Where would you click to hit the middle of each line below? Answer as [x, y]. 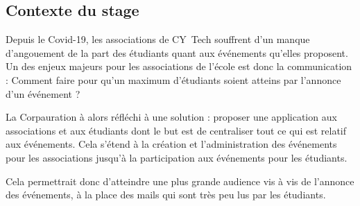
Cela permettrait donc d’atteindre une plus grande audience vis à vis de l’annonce [180, 181]
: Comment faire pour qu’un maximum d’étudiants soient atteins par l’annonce [173, 79]
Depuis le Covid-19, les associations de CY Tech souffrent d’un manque [158, 39]
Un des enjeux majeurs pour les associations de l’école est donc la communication [179, 66]
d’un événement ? [43, 93]
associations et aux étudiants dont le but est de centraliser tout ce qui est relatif [176, 130]
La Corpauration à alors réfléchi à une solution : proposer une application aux [171, 117]
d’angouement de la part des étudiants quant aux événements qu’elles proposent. [177, 52]
